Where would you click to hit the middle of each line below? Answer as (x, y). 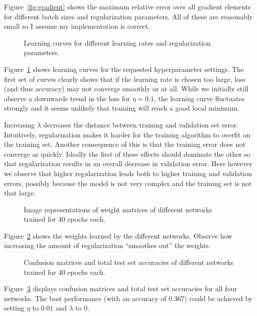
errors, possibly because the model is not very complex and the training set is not (128, 183)
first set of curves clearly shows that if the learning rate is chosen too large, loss (125, 79)
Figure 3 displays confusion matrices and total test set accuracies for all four (121, 288)
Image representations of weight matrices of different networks (118, 209)
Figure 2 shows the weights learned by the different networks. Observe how (118, 235)
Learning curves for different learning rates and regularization (117, 42)
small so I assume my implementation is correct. (77, 26)
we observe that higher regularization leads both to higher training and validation (128, 173)
